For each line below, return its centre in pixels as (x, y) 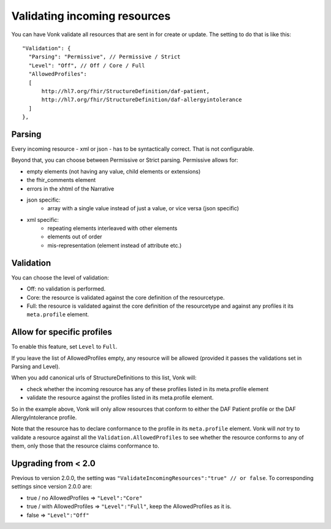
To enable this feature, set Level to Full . (64, 347)
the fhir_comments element (61, 180)
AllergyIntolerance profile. (44, 417)
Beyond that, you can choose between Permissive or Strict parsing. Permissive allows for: (125, 160)
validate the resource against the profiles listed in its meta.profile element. (120, 398)
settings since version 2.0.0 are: (52, 487)
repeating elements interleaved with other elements (112, 228)
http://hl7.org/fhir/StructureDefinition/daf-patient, (125, 91)
